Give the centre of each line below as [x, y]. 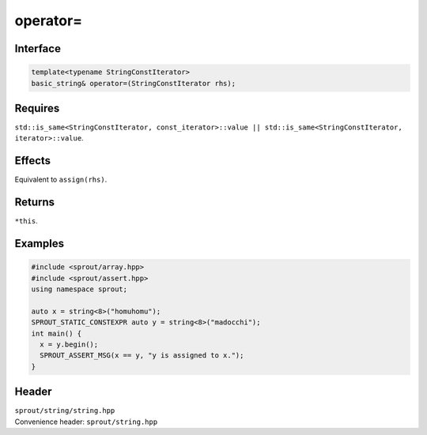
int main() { [57, 333]
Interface [38, 49]
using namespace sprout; [79, 289]
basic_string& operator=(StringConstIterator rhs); [134, 83]
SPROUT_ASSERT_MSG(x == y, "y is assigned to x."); [142, 356]
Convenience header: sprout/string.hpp [86, 422]
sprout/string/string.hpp [65, 411]
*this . [26, 221]
